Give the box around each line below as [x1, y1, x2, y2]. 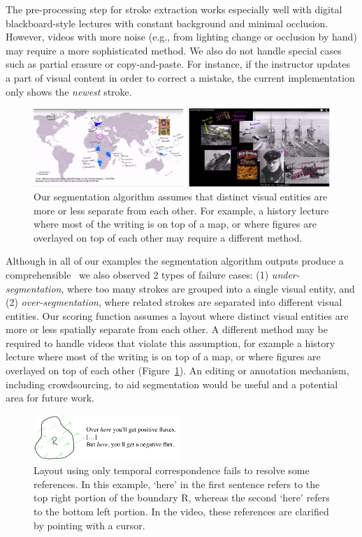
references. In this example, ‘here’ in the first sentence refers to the [34, 476, 320, 491]
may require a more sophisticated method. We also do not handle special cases [6, 43, 342, 57]
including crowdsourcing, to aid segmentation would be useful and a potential [6, 376, 338, 391]
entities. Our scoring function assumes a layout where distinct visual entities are [6, 308, 349, 323]
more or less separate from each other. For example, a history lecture [34, 203, 329, 217]
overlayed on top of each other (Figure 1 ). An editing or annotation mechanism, [6, 363, 349, 378]
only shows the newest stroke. [6, 84, 132, 98]
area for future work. [6, 390, 94, 405]
